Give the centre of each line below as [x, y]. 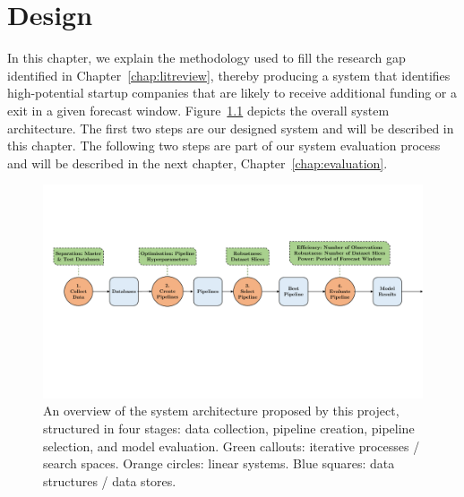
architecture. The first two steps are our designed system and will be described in [231, 128]
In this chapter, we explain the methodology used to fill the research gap [206, 58]
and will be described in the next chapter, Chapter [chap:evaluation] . [198, 163]
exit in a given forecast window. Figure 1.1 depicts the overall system [198, 110]
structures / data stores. [110, 480]
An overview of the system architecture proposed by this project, [221, 411]
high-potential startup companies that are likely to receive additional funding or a [232, 93]
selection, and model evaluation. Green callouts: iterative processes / [232, 446]
